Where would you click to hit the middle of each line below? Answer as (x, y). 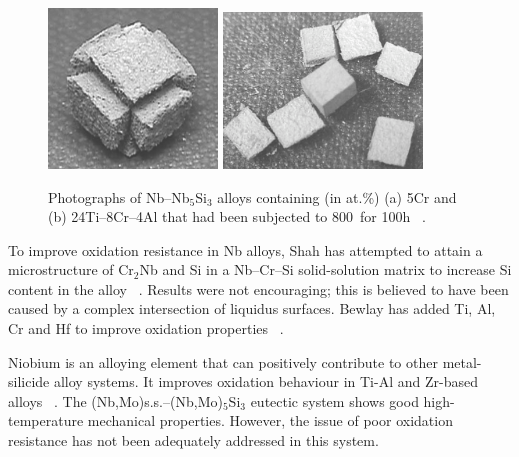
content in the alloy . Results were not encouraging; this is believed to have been (258, 288)
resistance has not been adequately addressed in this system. (193, 440)
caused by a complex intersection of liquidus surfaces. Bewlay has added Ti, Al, (252, 308)
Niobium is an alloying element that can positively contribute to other (223, 361)
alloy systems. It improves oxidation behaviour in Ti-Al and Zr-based (265, 381)
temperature (46, 420)
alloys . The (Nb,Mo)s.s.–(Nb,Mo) (115, 400)
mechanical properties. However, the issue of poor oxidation (270, 420)
